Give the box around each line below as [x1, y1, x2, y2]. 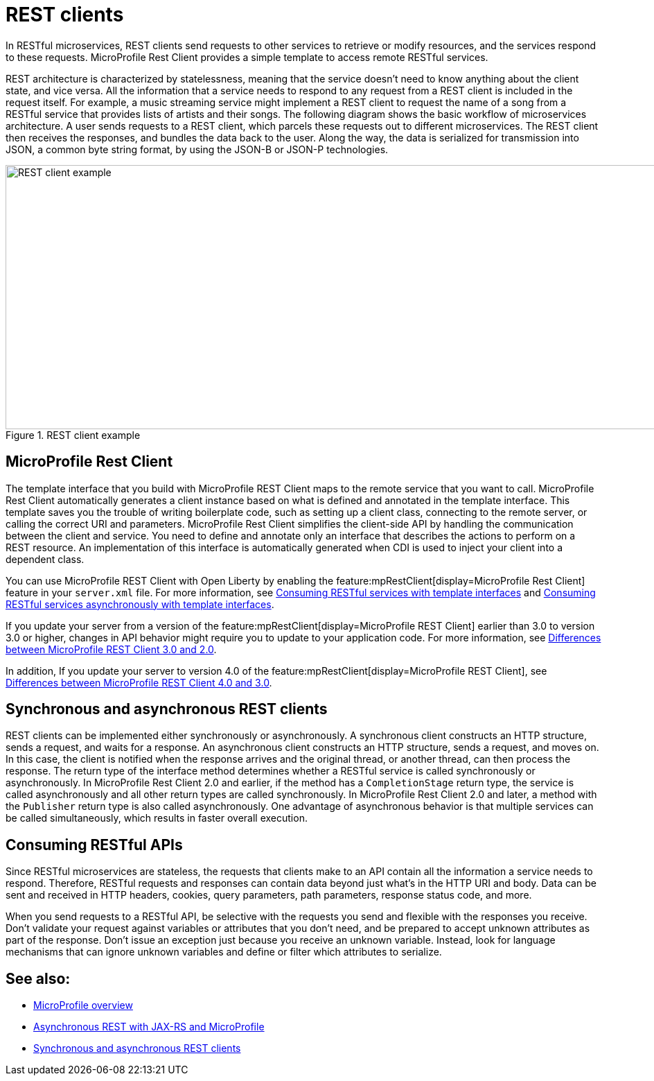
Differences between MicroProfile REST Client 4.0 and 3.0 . [6, 676, 272, 689]
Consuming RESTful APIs [6, 836, 183, 854]
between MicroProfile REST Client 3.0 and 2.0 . [6, 643, 217, 655]
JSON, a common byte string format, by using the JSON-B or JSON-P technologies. [6, 143, 389, 155]
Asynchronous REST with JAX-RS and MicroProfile [33, 1021, 265, 1033]
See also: [6, 969, 71, 987]
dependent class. [6, 553, 85, 565]
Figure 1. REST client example [6, 429, 141, 441]
